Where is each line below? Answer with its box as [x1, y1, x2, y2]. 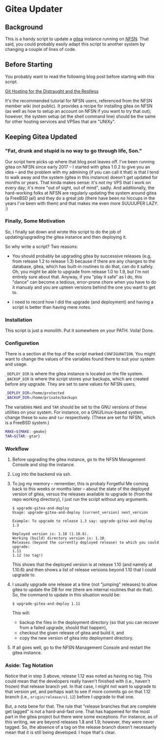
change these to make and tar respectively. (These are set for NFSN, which [5, 415, 156, 420]
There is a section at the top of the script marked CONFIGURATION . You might [5, 351, 156, 357]
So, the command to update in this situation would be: [12, 592, 121, 598]
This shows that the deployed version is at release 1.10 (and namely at [12, 562, 153, 567]
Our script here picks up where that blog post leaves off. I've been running [5, 158, 155, 165]
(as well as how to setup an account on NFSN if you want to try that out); [5, 108, 151, 114]
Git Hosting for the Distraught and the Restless [5, 88, 99, 94]
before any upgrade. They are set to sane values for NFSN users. [5, 381, 136, 387]
